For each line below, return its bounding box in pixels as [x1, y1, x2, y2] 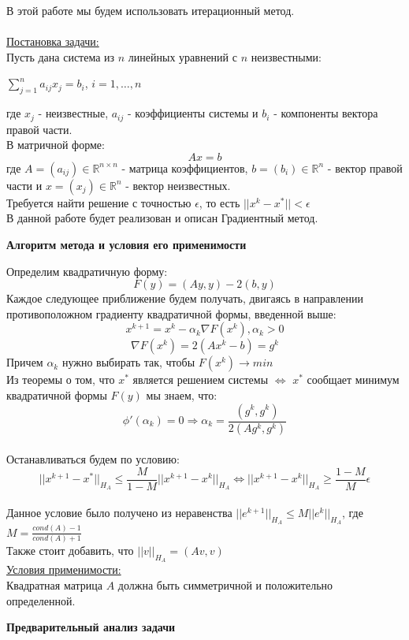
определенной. [6, 592, 76, 608]
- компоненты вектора [273, 105, 378, 121]
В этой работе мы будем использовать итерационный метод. [6, 2, 295, 18]
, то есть [199, 194, 240, 210]
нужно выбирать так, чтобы [61, 354, 195, 370]
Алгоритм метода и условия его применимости [6, 236, 247, 252]
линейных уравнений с [128, 48, 237, 65]
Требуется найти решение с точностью [6, 194, 191, 210]
